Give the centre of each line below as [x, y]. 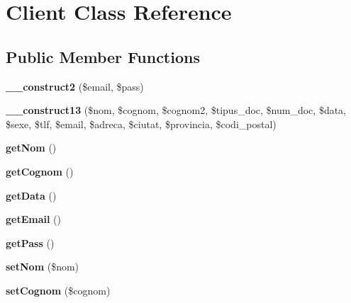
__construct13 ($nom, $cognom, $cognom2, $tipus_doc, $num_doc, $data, [176, 110]
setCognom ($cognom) [58, 290]
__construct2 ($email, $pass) [75, 86]
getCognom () [40, 171]
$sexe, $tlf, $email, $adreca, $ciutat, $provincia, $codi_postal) [141, 124]
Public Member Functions [103, 56]
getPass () [30, 242]
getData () [31, 195]
